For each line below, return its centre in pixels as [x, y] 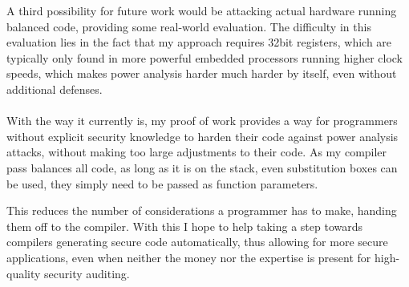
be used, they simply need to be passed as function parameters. [162, 183]
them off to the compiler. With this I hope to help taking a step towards [185, 226]
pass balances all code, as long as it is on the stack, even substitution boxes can [202, 167]
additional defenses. [55, 89]
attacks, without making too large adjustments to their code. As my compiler [197, 152]
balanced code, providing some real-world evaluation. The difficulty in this [189, 26]
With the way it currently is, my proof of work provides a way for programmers [202, 121]
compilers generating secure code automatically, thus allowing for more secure [197, 242]
